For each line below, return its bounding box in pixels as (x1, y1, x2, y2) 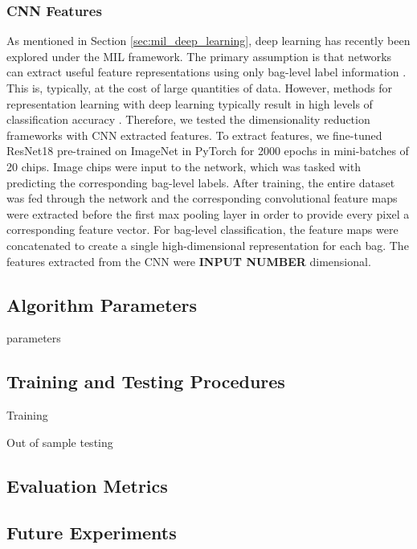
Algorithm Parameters (6, 292, 198, 317)
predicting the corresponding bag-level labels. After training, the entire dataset (6, 174, 395, 191)
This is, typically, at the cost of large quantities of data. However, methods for (6, 80, 392, 96)
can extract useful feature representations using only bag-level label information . (6, 64, 407, 80)
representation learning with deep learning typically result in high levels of (6, 95, 373, 112)
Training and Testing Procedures (6, 369, 285, 394)
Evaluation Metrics (6, 473, 168, 498)
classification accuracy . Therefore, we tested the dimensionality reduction (6, 111, 370, 128)
